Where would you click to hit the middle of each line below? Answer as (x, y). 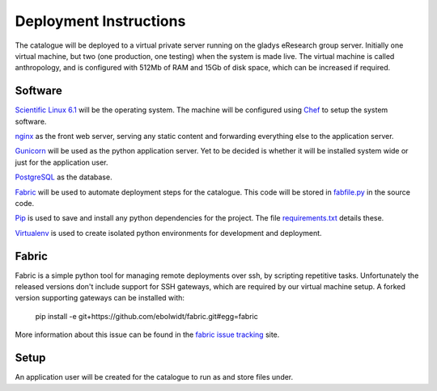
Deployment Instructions (100, 21)
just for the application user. (62, 162)
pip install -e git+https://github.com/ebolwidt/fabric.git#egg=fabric (146, 316)
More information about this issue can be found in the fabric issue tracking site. (147, 334)
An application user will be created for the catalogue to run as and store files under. (154, 377)
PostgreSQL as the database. (64, 177)
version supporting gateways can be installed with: (100, 298)
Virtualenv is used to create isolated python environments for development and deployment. (169, 233)
